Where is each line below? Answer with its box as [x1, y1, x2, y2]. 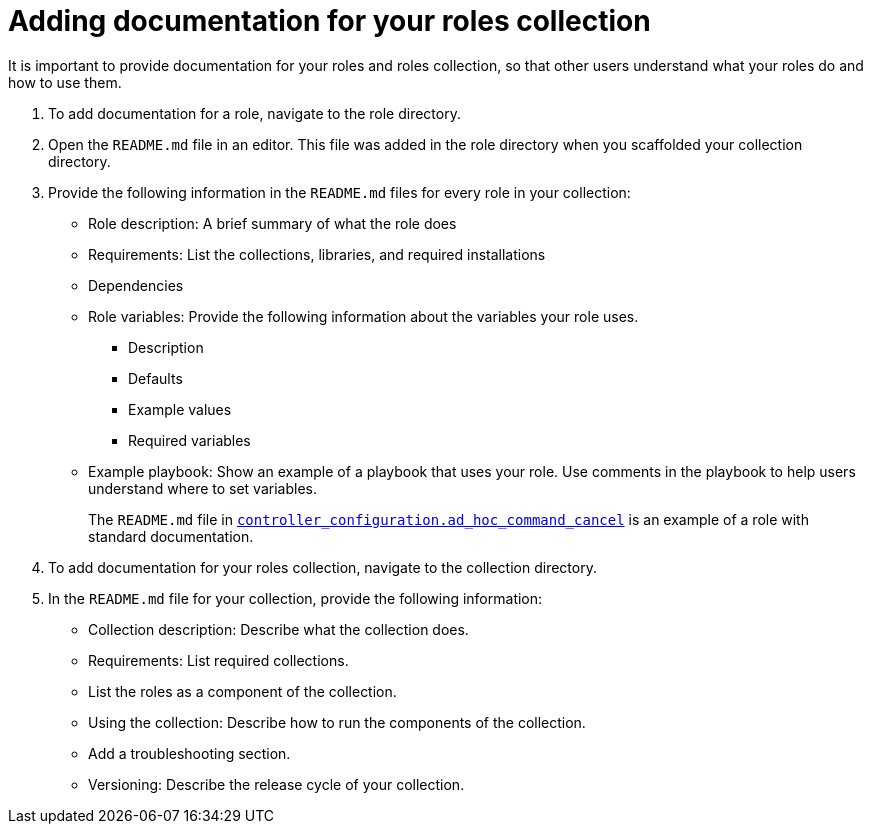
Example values [128, 400, 232, 418]
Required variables [128, 431, 251, 449]
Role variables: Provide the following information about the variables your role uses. [88, 307, 639, 325]
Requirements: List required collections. [88, 651, 349, 669]
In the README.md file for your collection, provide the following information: [48, 589, 543, 607]
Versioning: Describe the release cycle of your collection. [88, 775, 465, 793]
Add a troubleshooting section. [88, 744, 291, 762]
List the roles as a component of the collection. [88, 682, 397, 700]
